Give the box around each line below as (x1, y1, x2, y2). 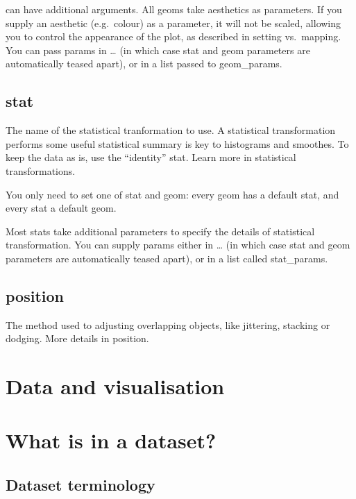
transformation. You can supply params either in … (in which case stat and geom (6, 237, 350, 252)
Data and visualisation (6, 372, 225, 400)
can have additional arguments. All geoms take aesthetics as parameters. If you (6, 2, 342, 16)
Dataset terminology (6, 474, 155, 496)
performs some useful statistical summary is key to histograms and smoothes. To (6, 136, 349, 151)
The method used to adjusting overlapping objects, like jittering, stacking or (6, 317, 330, 332)
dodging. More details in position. (6, 331, 149, 346)
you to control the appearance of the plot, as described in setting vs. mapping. (6, 29, 341, 44)
